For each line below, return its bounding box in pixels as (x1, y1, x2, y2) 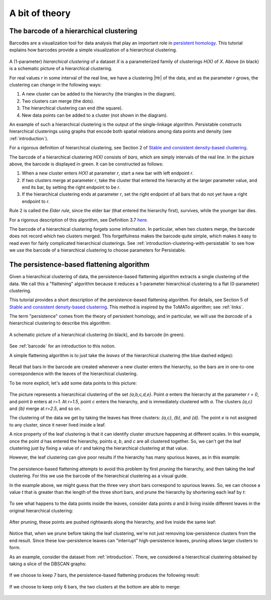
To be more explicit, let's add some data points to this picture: (9, 380, 137, 386)
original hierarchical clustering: (9, 507, 73, 513)
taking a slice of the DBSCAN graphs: (9, 561, 87, 567)
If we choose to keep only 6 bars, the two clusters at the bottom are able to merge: (9, 583, 181, 589)
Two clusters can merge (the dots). (22, 98, 95, 104)
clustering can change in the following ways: (9, 82, 102, 88)
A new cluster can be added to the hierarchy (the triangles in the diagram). (22, 91, 176, 97)
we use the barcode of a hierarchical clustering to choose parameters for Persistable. (9, 247, 186, 253)
